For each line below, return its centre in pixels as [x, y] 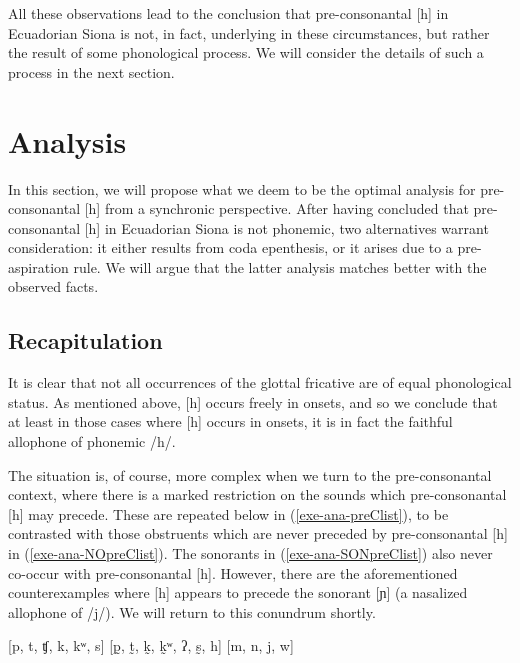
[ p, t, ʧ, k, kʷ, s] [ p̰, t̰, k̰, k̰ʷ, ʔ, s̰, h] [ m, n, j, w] [151, 645]
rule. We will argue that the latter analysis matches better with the [280, 266]
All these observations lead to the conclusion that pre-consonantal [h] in [228, 13]
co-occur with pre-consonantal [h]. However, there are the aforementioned [233, 572]
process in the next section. [91, 71]
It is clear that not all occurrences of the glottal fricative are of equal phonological [260, 382]
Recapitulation [85, 340]
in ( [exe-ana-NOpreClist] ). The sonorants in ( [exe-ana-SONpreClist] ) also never [250, 553]
